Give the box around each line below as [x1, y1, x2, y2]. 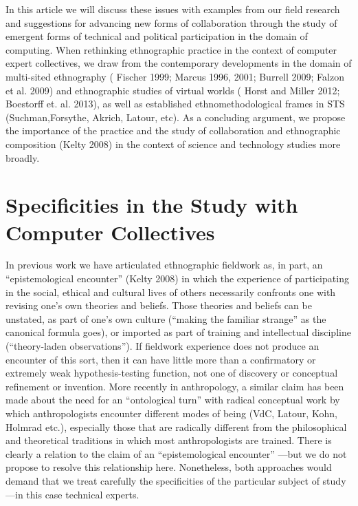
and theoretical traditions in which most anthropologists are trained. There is [5, 433, 332, 447]
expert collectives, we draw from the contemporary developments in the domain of [5, 56, 352, 70]
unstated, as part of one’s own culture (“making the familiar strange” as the [5, 311, 326, 326]
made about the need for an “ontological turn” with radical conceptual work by [5, 392, 340, 407]
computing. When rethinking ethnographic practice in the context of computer [5, 42, 337, 56]
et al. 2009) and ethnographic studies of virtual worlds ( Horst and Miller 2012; [5, 83, 340, 97]
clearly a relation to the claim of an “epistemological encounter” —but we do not [5, 446, 347, 461]
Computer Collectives [5, 218, 215, 246]
